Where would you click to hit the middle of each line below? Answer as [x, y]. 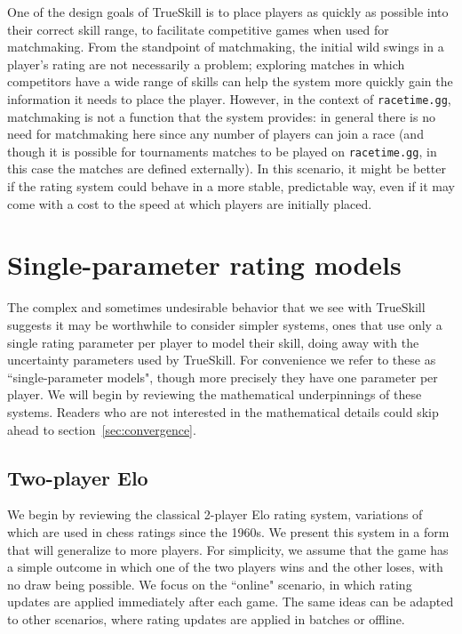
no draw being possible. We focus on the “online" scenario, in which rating [210, 584]
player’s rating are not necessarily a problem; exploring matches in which [206, 64]
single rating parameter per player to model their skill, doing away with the [213, 342]
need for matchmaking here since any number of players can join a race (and [215, 134]
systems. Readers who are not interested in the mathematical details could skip [223, 411]
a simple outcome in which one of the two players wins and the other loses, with [225, 567]
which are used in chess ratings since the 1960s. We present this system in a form [228, 531]
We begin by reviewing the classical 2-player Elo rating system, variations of [215, 514]
